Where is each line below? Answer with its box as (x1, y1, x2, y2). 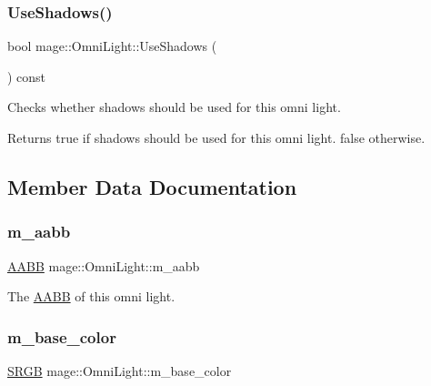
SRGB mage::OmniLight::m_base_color (7, 361, 232, 380)
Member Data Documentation (7, 172, 297, 200)
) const (7, 66, 46, 86)
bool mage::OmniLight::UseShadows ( (7, 36, 217, 56)
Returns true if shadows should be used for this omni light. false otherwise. (7, 128, 426, 147)
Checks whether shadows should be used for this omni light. (7, 97, 341, 117)
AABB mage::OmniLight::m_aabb (7, 256, 200, 275)
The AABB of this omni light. (7, 287, 175, 306)
